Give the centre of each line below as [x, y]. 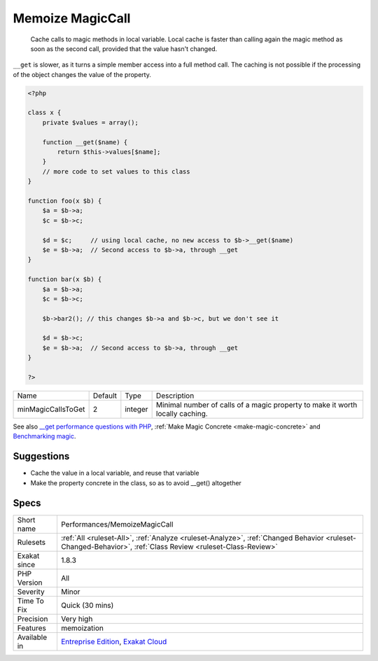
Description [175, 396]
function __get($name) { [85, 142]
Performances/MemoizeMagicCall [117, 524]
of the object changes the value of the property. [82, 74]
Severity [31, 592]
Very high [77, 618]
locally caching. [182, 414]
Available [32, 637]
